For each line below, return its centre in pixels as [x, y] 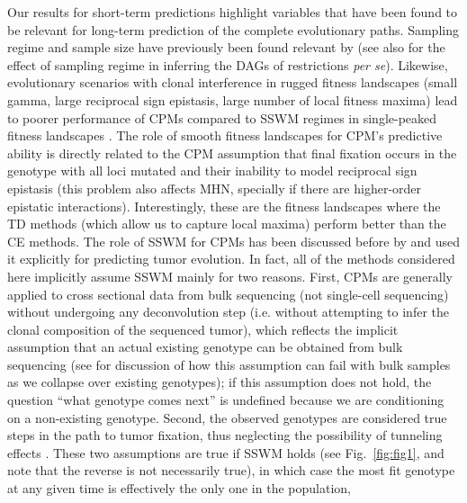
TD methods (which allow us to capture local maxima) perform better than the [227, 224]
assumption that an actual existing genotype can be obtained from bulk [205, 347]
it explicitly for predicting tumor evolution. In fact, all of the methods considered [231, 259]
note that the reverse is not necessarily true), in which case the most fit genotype [231, 470]
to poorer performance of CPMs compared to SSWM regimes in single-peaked [222, 117]
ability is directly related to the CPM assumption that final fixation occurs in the [232, 153]
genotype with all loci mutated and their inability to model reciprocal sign [212, 171]
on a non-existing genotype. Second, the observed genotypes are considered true [227, 417]
